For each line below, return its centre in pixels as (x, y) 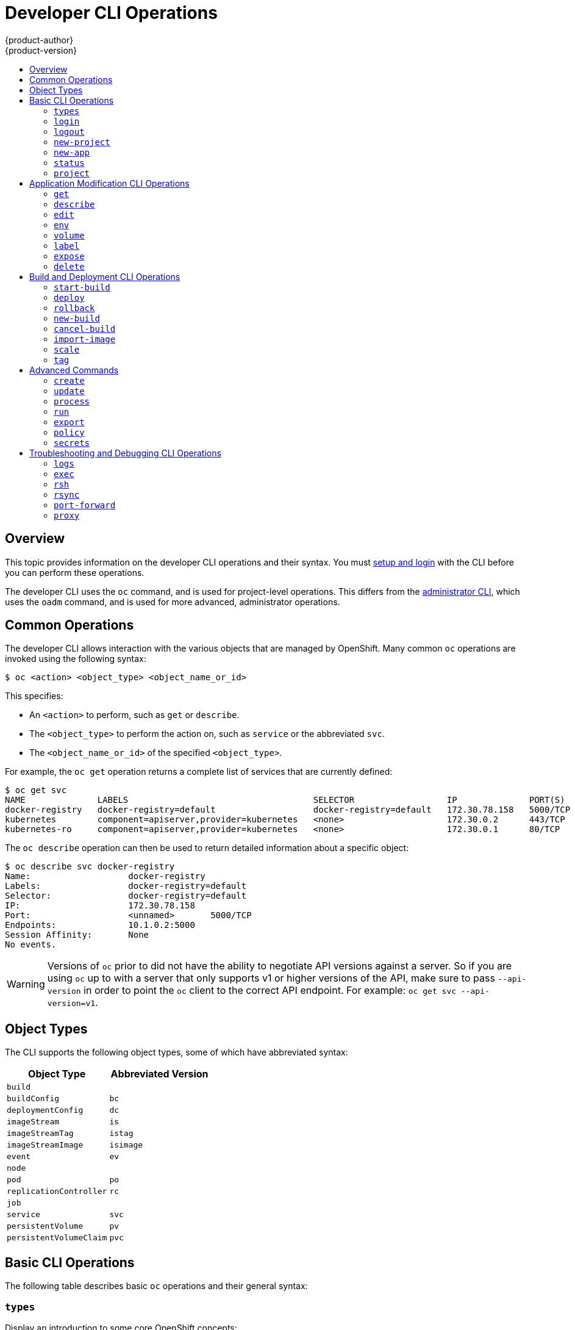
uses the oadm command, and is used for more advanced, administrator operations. (173, 602)
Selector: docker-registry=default (126, 896)
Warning (26, 984)
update (69, 391)
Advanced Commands (74, 370)
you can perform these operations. (75, 572)
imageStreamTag (40, 1134)
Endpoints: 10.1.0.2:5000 (100, 925)
